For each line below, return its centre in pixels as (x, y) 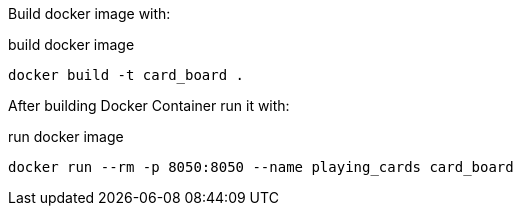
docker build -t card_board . (126, 75)
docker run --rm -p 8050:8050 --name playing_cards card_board (261, 167)
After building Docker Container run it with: (149, 105)
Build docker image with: (89, 13)
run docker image (66, 136)
